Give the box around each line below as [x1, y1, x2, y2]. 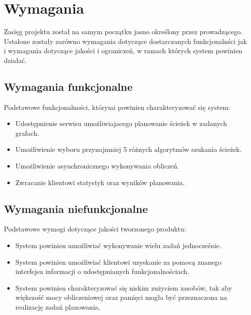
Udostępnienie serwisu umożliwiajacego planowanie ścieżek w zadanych [15, 118, 227, 128]
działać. [4, 55, 27, 65]
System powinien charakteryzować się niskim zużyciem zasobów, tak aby [15, 282, 232, 293]
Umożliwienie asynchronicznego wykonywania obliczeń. [15, 161, 179, 171]
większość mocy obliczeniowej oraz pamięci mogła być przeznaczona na [15, 292, 227, 302]
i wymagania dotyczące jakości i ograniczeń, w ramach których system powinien [4, 45, 243, 56]
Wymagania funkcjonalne [4, 79, 133, 94]
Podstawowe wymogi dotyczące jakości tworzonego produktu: [4, 224, 186, 234]
